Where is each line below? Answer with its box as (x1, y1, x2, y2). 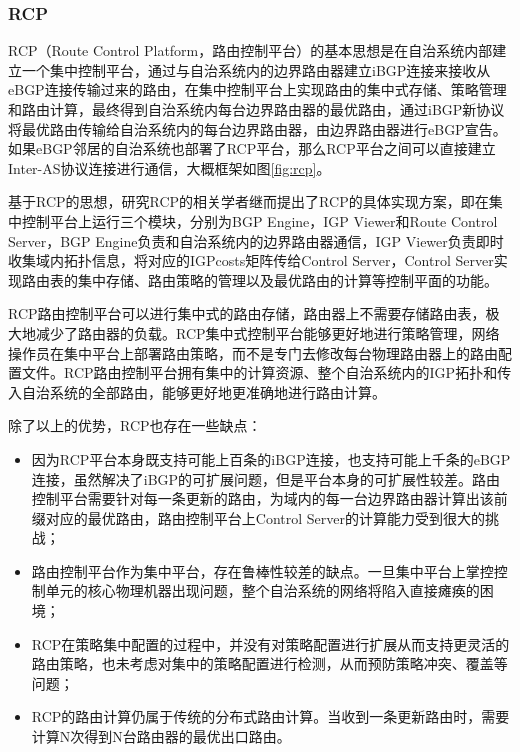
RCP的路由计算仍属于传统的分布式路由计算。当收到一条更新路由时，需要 (31, 706, 510, 727)
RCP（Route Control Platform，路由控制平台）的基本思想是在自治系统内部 (8, 40, 493, 61)
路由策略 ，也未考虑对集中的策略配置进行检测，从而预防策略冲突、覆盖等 (31, 653, 508, 674)
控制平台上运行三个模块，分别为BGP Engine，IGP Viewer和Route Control (21, 210, 498, 231)
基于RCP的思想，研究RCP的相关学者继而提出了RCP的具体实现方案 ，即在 (8, 191, 489, 212)
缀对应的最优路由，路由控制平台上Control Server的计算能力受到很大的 (31, 507, 485, 528)
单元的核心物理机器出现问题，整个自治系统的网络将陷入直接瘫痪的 (45, 580, 480, 601)
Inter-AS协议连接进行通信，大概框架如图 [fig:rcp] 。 (8, 157, 331, 178)
